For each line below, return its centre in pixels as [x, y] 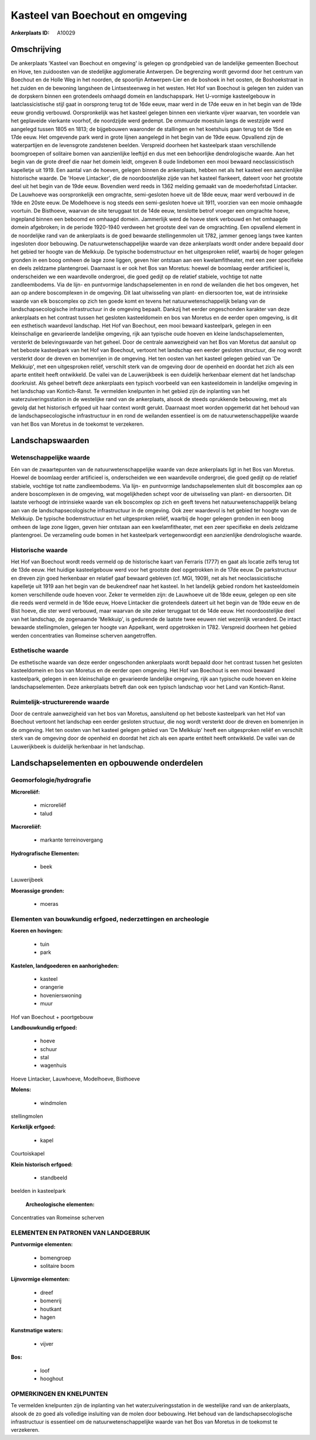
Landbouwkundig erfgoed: [44, 1027]
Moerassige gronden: [37, 891]
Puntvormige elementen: [42, 1244]
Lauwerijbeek [27, 880]
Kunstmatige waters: [37, 1330]
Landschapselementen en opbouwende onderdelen [107, 763]
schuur [49, 1049]
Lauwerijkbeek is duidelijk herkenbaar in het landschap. [78, 746]
